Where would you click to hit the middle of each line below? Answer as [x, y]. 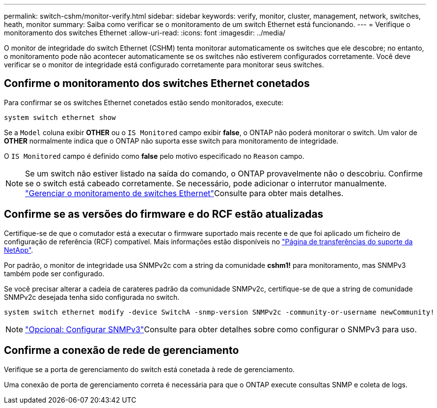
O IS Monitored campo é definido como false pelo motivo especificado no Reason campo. [154, 156]
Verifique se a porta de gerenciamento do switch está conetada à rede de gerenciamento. [150, 369]
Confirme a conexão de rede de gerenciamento [122, 350]
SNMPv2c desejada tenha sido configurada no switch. [92, 297]
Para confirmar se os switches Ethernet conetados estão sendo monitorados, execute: [144, 102]
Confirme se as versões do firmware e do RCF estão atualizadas [164, 214]
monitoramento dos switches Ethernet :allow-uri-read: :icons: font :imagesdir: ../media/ [145, 33]
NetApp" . [19, 250]
